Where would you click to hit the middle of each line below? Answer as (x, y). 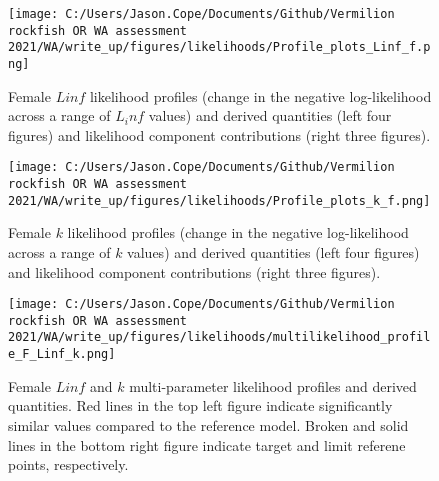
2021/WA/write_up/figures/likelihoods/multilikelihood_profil (219, 337)
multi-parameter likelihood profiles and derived (273, 385)
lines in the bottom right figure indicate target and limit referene (207, 444)
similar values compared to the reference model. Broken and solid (208, 424)
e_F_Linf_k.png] (62, 354)
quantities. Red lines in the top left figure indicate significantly (200, 405)
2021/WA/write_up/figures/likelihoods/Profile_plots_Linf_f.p (219, 47)
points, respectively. (68, 464)
